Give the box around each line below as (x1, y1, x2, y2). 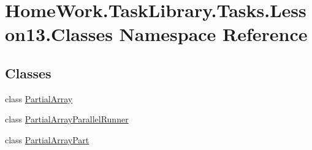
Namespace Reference (119, 21, 308, 47)
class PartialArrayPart (5, 133, 89, 146)
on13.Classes (5, 21, 113, 47)
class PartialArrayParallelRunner (5, 113, 129, 126)
